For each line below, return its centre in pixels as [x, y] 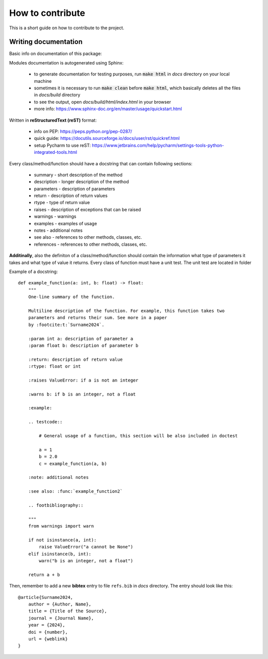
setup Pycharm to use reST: [63, 145]
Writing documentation [46, 42]
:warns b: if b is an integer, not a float [82, 394]
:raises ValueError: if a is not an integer [83, 380]
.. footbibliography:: [56, 505]
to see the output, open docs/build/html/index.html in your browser [102, 102]
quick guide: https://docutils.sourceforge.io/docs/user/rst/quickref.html [107, 138]
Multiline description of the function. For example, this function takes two [126, 311]
